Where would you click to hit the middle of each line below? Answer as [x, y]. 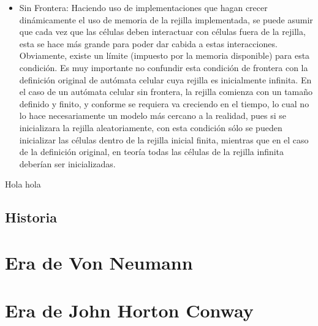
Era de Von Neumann [99, 262]
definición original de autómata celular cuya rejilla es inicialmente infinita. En [165, 79]
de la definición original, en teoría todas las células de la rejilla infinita [152, 152]
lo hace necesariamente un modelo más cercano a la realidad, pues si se [153, 116]
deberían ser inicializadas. [67, 163]
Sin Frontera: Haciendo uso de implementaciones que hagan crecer [143, 7]
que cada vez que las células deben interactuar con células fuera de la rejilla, [162, 32]
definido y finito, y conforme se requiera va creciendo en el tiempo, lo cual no [164, 103]
